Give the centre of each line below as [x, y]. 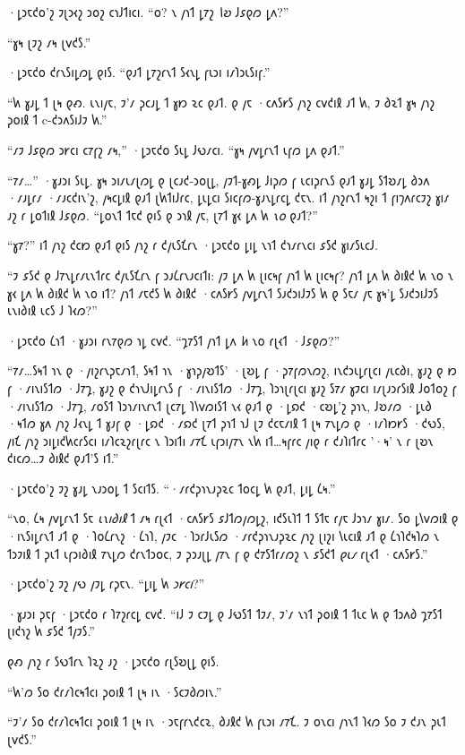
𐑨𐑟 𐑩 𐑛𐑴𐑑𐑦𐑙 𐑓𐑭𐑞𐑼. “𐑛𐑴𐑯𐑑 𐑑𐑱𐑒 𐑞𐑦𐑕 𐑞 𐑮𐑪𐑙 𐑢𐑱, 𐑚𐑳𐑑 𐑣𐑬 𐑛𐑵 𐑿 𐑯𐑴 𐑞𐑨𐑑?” [163, 214]
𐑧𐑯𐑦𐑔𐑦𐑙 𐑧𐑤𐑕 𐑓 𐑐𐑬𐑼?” [52, 310]
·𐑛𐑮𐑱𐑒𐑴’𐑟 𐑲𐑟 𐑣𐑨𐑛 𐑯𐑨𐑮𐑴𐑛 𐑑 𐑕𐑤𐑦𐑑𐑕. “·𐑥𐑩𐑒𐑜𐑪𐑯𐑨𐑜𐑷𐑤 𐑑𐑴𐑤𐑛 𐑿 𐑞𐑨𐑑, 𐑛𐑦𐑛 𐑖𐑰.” [172, 488]
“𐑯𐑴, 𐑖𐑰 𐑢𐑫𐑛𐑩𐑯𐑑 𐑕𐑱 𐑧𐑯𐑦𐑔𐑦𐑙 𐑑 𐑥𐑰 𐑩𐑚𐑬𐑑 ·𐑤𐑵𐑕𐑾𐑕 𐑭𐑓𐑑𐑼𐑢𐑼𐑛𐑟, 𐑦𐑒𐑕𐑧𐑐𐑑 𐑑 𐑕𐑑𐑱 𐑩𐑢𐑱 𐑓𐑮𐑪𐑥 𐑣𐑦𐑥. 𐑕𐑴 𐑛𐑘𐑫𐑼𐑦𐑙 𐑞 [233, 518]
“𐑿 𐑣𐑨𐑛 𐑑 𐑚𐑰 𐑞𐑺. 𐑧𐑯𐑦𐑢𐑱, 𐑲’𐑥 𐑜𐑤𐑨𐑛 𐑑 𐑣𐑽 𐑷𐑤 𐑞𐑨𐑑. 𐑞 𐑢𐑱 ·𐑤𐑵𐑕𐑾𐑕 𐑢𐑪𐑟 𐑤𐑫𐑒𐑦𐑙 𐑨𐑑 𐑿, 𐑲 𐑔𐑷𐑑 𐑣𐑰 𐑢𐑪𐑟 [221, 102]
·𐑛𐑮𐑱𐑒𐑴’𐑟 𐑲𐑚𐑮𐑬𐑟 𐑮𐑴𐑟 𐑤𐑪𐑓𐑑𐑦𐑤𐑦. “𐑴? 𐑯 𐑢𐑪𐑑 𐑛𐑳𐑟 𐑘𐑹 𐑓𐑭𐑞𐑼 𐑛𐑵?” [148, 12]
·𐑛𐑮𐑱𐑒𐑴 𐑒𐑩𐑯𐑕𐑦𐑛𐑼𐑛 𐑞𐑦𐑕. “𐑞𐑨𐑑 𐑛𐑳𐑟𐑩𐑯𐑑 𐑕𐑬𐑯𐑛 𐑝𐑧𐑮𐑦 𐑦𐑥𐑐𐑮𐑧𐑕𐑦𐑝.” [139, 72]
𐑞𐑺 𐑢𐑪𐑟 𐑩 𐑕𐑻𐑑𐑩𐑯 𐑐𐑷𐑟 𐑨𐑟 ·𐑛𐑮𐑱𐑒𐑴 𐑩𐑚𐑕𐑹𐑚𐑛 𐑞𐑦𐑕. [113, 661]
